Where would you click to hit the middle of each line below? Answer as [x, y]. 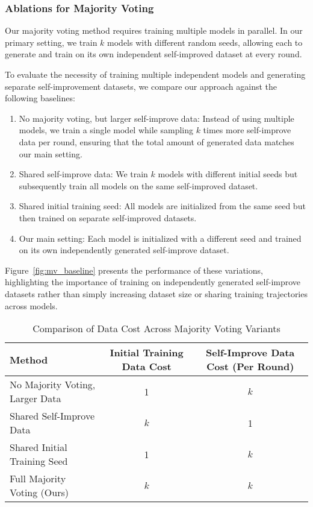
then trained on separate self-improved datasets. [108, 217]
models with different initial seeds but [228, 174]
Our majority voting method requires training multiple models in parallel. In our [154, 30]
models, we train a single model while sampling [106, 130]
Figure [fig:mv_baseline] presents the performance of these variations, [134, 270]
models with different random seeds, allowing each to [205, 42]
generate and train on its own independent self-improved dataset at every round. [153, 54]
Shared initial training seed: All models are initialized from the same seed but [162, 206]
